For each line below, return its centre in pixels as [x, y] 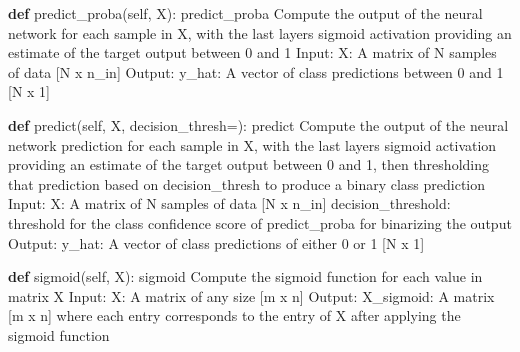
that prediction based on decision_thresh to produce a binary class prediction [247, 183]
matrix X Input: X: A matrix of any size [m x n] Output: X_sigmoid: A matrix [251, 295]
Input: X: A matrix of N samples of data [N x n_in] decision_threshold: [229, 203]
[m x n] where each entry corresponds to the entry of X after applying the [234, 315]
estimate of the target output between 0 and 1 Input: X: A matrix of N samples [252, 52]
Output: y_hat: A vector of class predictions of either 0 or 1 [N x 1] [216, 242]
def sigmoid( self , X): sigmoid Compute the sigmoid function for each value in [245, 276]
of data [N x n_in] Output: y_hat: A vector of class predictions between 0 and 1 [256, 71]
